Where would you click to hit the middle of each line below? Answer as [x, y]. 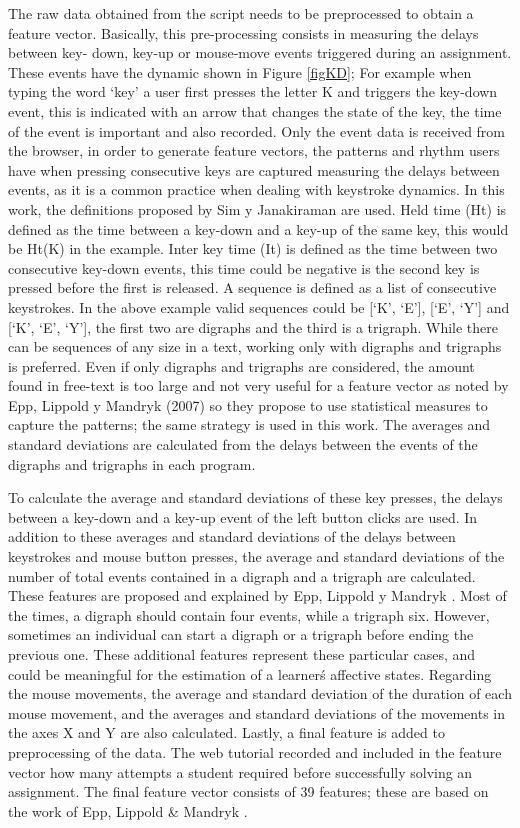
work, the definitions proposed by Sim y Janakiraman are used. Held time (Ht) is [257, 208]
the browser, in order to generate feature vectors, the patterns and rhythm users [254, 150]
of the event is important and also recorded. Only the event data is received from [257, 130]
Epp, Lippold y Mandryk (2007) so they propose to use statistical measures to [248, 404]
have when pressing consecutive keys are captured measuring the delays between [254, 169]
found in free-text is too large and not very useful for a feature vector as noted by [258, 385]
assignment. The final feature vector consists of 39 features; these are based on [248, 791]
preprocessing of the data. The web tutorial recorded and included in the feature [255, 751]
